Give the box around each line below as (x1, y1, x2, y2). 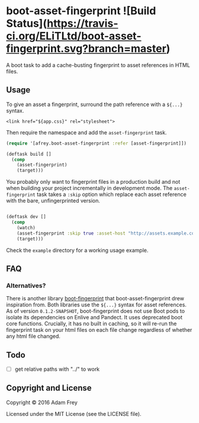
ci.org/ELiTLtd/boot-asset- (6, 30, 142, 43)
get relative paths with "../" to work (14, 366, 100, 373)
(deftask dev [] (6, 214, 46, 220)
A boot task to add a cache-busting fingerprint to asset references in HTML (6, 61, 191, 69)
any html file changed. (6, 333, 61, 340)
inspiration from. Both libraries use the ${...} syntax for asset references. (6, 301, 187, 309)
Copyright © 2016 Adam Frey (6, 399, 78, 406)
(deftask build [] (6, 151, 52, 157)
